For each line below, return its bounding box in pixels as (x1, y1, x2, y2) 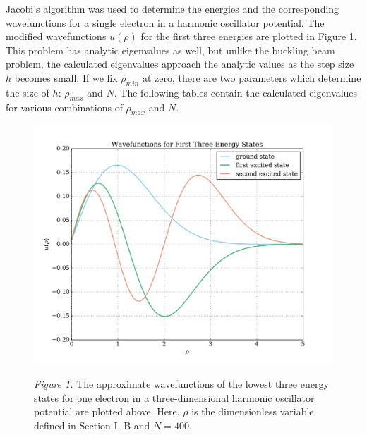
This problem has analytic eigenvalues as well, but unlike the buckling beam (6, 42, 335, 57)
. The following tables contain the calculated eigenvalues (114, 85, 358, 99)
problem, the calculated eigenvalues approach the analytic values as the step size (6, 56, 354, 71)
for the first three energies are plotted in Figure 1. (140, 29, 357, 44)
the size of (6, 85, 49, 99)
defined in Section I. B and (34, 417, 150, 432)
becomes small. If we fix (14, 70, 118, 85)
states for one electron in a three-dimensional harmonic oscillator (34, 390, 315, 405)
